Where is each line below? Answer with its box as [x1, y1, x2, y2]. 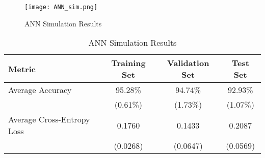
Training [111, 57, 146, 69]
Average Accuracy [8, 84, 72, 96]
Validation [167, 57, 209, 69]
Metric [8, 62, 36, 75]
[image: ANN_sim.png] [24, 4, 98, 11]
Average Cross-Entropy [8, 113, 90, 125]
